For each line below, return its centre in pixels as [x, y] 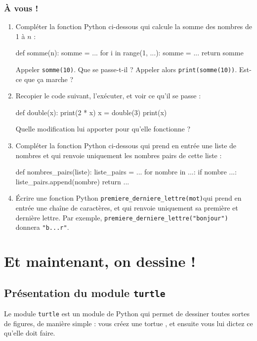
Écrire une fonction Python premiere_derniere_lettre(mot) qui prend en [128, 198]
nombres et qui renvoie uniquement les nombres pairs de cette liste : [119, 155]
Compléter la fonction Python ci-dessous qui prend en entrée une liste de [126, 146]
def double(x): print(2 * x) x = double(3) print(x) [91, 112]
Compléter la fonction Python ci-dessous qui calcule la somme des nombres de [134, 26]
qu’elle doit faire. [30, 333]
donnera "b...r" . [42, 227]
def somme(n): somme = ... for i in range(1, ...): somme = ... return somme [129, 53]
